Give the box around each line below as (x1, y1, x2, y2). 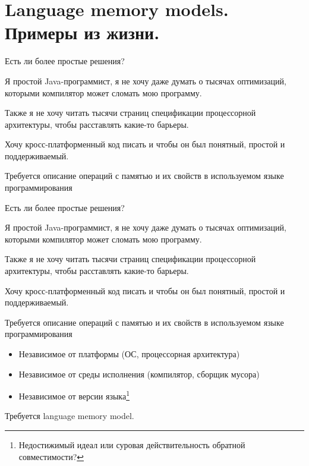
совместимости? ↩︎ (18, 450, 84, 462)
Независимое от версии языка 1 (18, 388, 130, 402)
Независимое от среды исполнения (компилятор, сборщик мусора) (18, 367, 260, 380)
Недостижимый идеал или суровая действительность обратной (18, 439, 245, 451)
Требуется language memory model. (5, 410, 134, 422)
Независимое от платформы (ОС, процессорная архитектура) (18, 348, 240, 360)
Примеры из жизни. (5, 20, 160, 45)
